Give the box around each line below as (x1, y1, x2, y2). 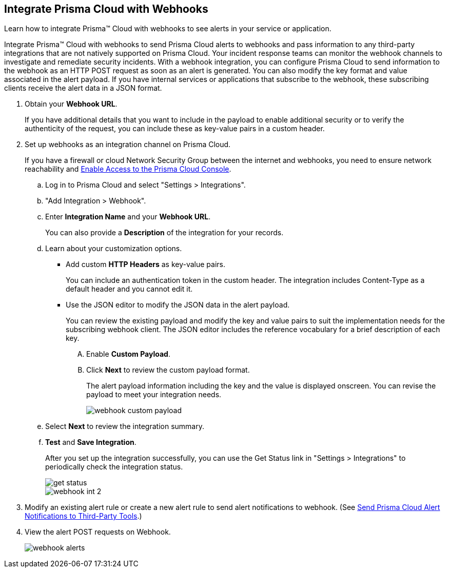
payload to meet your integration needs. (86, 390, 222, 399)
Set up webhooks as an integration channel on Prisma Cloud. (25, 140, 231, 149)
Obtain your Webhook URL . (25, 99, 118, 109)
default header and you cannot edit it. (66, 284, 193, 294)
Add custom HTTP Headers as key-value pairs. (66, 260, 225, 269)
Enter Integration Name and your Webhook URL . (45, 212, 211, 221)
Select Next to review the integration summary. (45, 422, 204, 431)
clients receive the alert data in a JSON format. (4, 84, 162, 93)
